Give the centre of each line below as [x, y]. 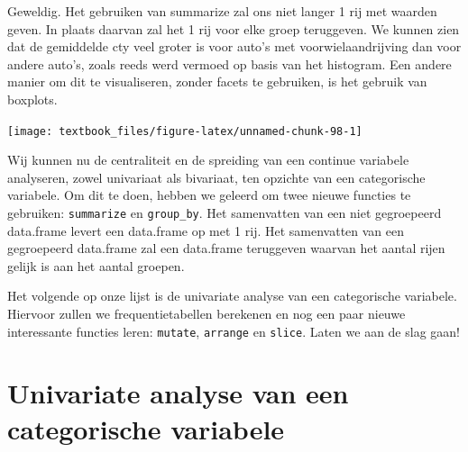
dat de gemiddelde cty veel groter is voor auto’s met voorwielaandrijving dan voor [234, 46]
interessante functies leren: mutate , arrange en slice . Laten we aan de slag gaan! [234, 331]
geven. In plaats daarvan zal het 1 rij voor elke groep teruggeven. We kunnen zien [234, 28]
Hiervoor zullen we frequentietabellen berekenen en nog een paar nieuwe [206, 314]
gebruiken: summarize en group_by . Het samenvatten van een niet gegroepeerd [225, 212]
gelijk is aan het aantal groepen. [96, 265]
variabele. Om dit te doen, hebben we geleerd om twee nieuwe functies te [209, 195]
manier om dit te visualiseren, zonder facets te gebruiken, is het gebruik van [217, 81]
